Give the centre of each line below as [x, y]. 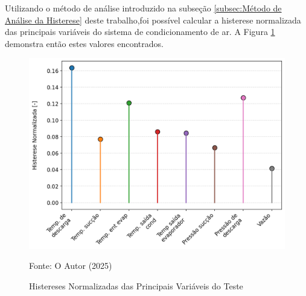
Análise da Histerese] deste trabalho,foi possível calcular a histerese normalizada [153, 20]
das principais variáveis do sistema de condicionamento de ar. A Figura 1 [140, 32]
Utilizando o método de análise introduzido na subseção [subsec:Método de [143, 8]
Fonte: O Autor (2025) [71, 266]
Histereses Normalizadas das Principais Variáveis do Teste [136, 285]
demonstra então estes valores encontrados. [84, 43]
